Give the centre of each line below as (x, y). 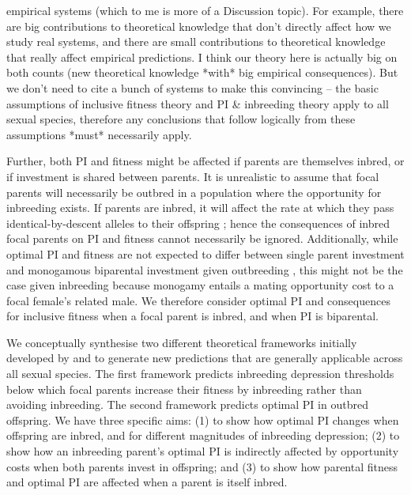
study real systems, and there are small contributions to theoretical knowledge (196, 42)
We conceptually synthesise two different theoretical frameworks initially (182, 342)
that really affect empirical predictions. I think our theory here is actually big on (202, 57)
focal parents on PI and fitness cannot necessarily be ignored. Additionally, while (202, 238)
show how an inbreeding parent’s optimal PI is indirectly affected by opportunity (203, 451)
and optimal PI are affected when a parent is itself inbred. (147, 482)
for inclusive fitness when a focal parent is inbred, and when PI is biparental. (192, 316)
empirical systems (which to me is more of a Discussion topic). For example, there (205, 10)
